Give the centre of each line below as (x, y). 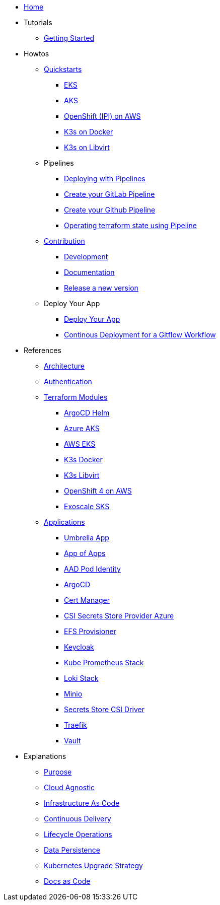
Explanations (45, 756)
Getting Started (69, 38)
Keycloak (79, 647)
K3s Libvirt (82, 475)
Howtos (36, 54)
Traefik (76, 725)
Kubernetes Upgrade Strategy (93, 865)
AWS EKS (80, 444)
